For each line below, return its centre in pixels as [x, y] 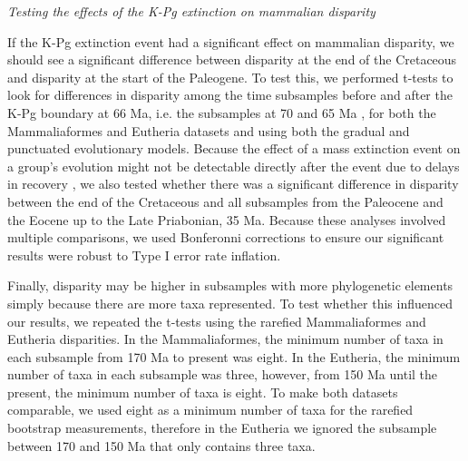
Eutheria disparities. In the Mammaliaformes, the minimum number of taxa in [225, 339]
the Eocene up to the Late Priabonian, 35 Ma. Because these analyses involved [227, 219]
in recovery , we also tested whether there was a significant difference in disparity [233, 184]
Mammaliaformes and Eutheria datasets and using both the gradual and [209, 130]
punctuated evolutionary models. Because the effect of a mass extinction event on [234, 148]
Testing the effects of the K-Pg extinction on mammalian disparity [191, 11]
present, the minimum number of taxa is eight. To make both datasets [203, 392]
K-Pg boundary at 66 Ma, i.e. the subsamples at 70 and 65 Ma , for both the [222, 112]
